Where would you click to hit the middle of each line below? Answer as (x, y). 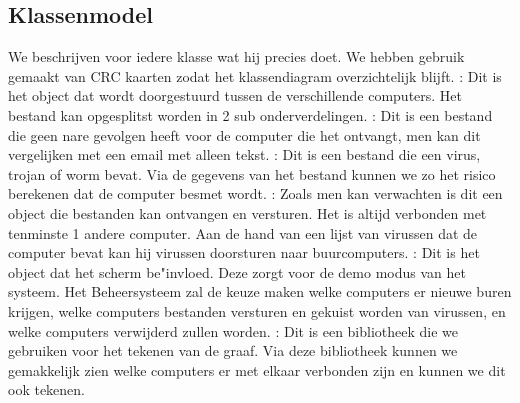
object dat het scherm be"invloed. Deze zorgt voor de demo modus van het (237, 271)
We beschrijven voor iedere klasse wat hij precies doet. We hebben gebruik (236, 56)
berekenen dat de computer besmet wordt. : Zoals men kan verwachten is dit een (255, 193)
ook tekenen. (46, 389)
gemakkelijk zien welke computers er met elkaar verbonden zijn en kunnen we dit (257, 369)
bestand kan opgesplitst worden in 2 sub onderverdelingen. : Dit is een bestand (250, 114)
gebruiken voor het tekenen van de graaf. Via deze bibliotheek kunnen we (233, 350)
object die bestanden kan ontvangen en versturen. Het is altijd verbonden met (247, 212)
